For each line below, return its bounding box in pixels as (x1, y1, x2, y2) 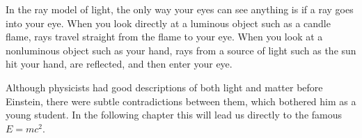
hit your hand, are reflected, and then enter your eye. (6, 56, 233, 71)
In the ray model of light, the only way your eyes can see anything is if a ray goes (6, 2, 354, 16)
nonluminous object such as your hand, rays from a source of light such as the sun (6, 43, 356, 57)
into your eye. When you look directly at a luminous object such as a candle (6, 15, 331, 30)
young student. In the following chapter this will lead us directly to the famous (6, 107, 343, 122)
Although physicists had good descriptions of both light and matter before (6, 79, 323, 94)
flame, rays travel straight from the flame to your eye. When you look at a (6, 29, 323, 44)
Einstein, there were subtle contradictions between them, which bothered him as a (6, 93, 356, 108)
